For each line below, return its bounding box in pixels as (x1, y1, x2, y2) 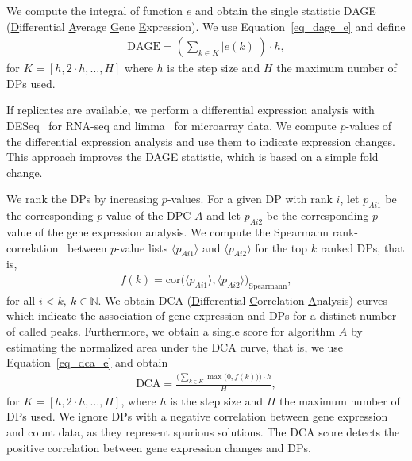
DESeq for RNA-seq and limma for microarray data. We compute (6, 117, 337, 133)
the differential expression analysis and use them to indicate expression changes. (6, 133, 395, 149)
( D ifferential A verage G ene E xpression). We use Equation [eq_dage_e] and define (6, 17, 406, 34)
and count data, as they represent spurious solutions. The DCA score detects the (6, 424, 400, 440)
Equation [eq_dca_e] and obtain (6, 354, 168, 371)
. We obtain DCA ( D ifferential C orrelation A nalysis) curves (98, 291, 387, 308)
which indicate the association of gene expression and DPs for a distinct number (6, 307, 397, 324)
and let (206, 207, 241, 224)
